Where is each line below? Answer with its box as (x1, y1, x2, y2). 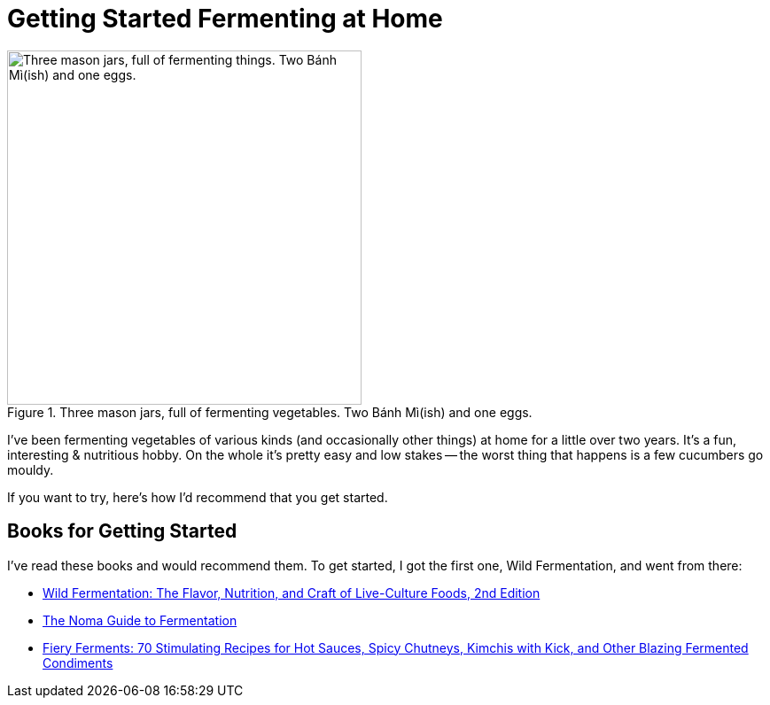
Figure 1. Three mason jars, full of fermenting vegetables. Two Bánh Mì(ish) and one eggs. (7, 404, 533, 420)
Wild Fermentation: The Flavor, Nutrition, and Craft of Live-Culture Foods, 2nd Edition (43, 585, 541, 600)
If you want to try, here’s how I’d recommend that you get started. (7, 489, 388, 505)
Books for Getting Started (7, 520, 237, 543)
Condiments (43, 655, 113, 670)
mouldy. (7, 461, 54, 477)
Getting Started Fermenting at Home (7, 4, 443, 34)
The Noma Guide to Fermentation (43, 612, 237, 628)
